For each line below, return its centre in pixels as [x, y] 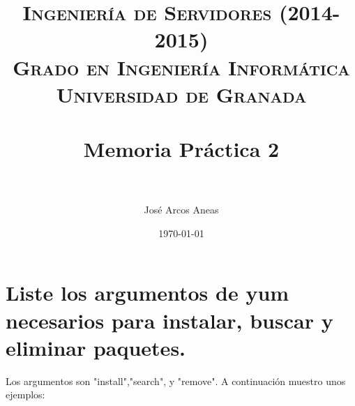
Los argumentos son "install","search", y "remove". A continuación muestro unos [176, 381]
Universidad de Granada [181, 94]
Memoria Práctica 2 [181, 149]
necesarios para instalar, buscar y [169, 320]
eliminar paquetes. [96, 347]
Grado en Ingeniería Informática [181, 67]
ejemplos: [25, 394]
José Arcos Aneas [181, 210]
